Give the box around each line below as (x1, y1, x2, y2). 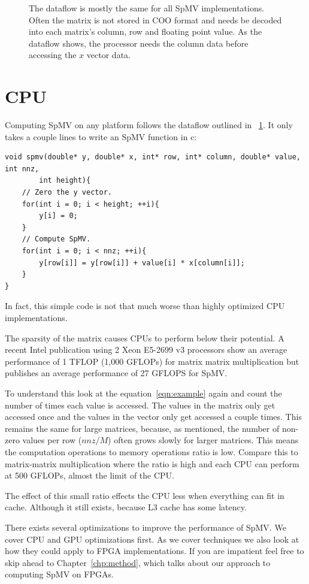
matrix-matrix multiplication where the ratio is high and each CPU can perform (5, 457, 299, 470)
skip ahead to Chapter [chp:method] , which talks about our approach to (5, 556, 271, 568)
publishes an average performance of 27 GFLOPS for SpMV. (5, 367, 228, 379)
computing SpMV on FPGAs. (5, 568, 114, 580)
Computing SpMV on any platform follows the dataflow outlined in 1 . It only (5, 119, 293, 131)
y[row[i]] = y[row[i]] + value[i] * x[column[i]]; (39, 258, 245, 267)
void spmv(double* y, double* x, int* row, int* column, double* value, (5, 153, 301, 162)
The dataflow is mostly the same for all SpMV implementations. (29, 2, 265, 14)
